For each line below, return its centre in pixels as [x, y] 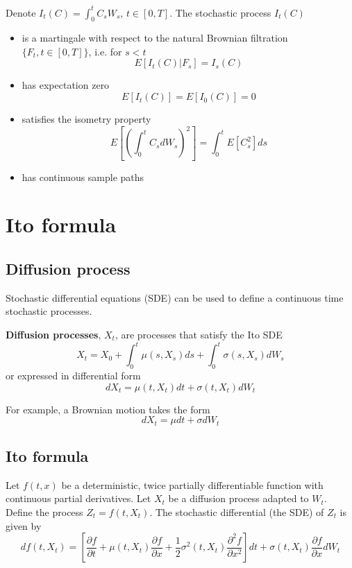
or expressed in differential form [73, 375]
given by [24, 525]
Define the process [44, 511]
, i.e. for [105, 51]
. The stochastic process [220, 12]
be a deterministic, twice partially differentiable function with [192, 484]
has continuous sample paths [83, 177]
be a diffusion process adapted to [238, 498]
